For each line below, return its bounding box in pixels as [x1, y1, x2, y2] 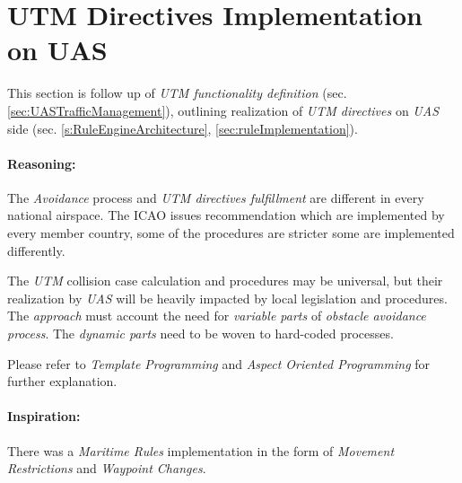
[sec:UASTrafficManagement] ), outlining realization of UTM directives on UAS [7, 101, 440, 119]
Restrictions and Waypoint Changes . [7, 459, 206, 478]
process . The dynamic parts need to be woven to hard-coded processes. [7, 324, 394, 343]
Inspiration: [7, 407, 81, 426]
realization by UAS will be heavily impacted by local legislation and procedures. [7, 288, 448, 307]
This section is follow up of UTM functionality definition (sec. [7, 83, 347, 102]
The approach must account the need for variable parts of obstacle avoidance [7, 306, 426, 325]
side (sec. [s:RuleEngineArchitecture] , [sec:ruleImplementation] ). [7, 119, 358, 137]
